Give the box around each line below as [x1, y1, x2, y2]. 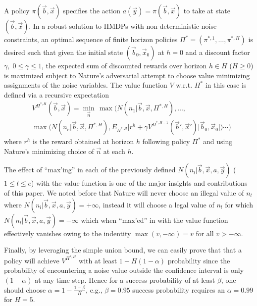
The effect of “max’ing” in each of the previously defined [4, 164, 176, 175]
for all [196, 228, 214, 238]
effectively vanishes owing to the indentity [4, 228, 131, 238]
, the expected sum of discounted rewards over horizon [41, 60, 207, 70]
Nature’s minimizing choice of [4, 146, 94, 156]
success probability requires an [132, 284, 225, 295]
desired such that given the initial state [4, 47, 123, 57]
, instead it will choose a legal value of [99, 199, 214, 209]
